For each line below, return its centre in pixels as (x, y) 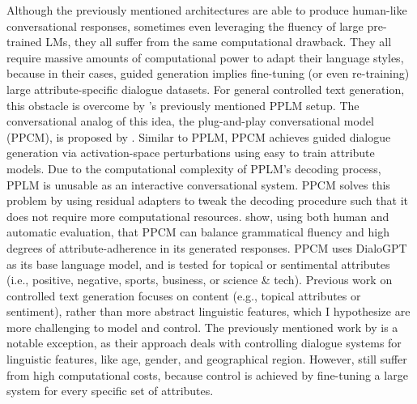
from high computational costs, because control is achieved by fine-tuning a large (207, 374)
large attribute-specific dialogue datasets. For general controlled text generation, (206, 89)
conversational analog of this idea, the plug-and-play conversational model (190, 121)
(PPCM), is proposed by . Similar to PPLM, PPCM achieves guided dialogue (199, 136)
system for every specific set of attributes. (110, 391)
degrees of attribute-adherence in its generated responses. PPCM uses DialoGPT (207, 247)
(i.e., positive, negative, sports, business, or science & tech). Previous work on (200, 280)
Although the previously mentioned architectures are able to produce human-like (207, 10)
